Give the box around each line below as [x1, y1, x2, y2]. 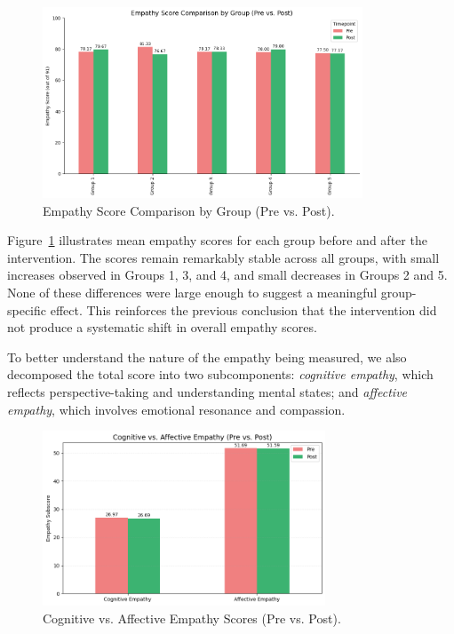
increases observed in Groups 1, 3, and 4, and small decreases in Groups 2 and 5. [7, 265, 448, 284]
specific [7, 300, 47, 319]
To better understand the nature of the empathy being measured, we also [7, 347, 407, 366]
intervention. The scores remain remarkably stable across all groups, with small [7, 248, 440, 266]
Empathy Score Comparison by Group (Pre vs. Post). [43, 201, 335, 219]
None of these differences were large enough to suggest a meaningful [7, 282, 378, 301]
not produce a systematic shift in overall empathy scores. [7, 318, 317, 337]
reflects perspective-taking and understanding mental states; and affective [7, 382, 408, 400]
